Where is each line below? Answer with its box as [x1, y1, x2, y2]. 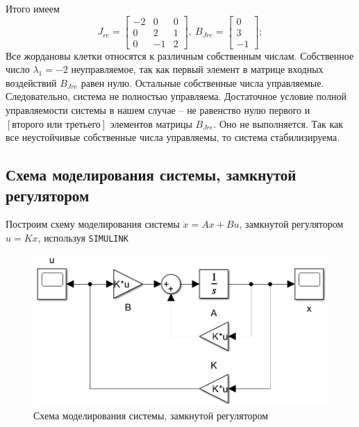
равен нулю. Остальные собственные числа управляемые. [81, 75, 324, 90]
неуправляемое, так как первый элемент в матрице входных [71, 62, 324, 76]
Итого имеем [6, 1, 60, 15]
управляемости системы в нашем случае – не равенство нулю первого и [6, 103, 310, 117]
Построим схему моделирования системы [6, 217, 180, 231]
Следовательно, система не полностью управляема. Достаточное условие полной [6, 89, 347, 103]
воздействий [6, 75, 57, 90]
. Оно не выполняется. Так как [213, 116, 343, 131]
